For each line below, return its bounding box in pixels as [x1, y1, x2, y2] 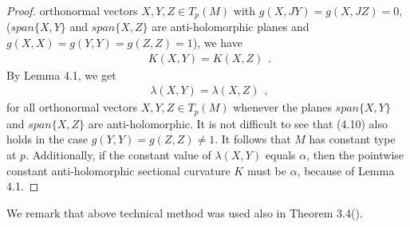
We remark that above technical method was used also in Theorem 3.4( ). [6, 204, 363, 221]
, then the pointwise [306, 146, 404, 162]
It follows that [221, 131, 291, 147]
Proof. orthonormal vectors [6, 2, 138, 18]
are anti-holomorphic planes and [152, 18, 309, 35]
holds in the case [6, 131, 89, 147]
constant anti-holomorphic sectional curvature [6, 162, 231, 178]
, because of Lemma [297, 162, 395, 178]
